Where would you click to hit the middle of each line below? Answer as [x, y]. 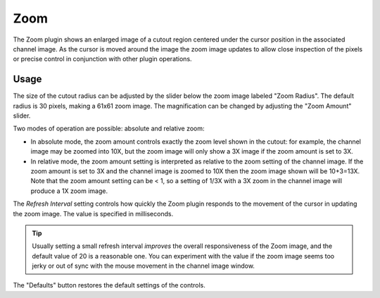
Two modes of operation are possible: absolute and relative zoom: [109, 129]
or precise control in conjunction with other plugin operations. [103, 59]
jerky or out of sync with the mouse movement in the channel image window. [143, 266]
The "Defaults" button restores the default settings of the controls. [109, 285]
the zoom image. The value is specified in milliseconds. [93, 213]
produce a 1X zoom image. [69, 191]
